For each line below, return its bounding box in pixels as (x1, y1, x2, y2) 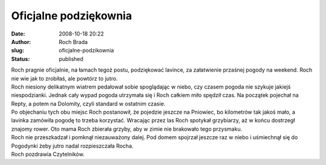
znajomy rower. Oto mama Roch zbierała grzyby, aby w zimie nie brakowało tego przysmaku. (11, 125, 243, 132)
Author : (11, 38, 31, 45)
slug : (11, 47, 24, 54)
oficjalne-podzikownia (59, 47, 114, 54)
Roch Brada (59, 38, 88, 45)
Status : (11, 55, 30, 63)
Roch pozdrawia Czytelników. (11, 151, 85, 158)
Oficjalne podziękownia (11, 9, 132, 22)
